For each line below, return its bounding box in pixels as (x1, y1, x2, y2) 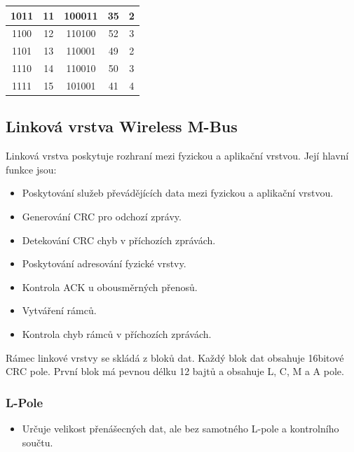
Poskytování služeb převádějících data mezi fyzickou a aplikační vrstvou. (22, 185, 334, 200)
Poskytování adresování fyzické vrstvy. (22, 256, 186, 271)
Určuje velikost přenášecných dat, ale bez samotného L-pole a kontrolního (22, 421, 339, 435)
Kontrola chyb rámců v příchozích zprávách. (22, 326, 212, 341)
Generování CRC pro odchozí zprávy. (22, 209, 182, 223)
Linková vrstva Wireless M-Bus (6, 115, 238, 137)
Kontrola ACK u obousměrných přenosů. (22, 279, 198, 294)
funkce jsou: (6, 162, 57, 176)
